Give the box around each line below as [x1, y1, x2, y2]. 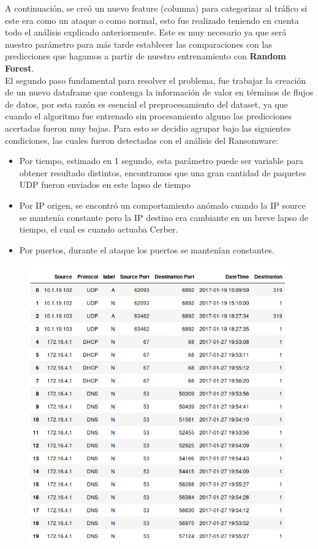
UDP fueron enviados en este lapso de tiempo [19, 178, 191, 191]
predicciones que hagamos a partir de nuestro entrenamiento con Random [5, 50, 286, 62]
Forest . [5, 61, 34, 74]
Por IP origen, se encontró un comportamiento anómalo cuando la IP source [19, 198, 306, 211]
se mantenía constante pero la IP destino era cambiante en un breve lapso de [19, 211, 308, 223]
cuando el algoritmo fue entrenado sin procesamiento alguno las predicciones [5, 110, 292, 122]
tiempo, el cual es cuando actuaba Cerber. [19, 223, 178, 236]
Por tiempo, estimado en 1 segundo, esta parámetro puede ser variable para [19, 154, 303, 167]
